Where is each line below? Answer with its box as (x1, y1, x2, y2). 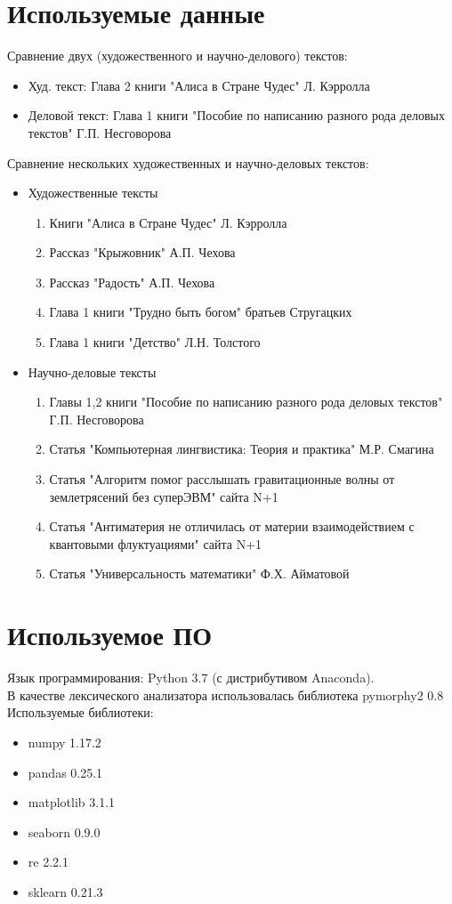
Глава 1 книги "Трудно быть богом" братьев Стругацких (49, 303, 352, 321)
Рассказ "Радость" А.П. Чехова (49, 272, 215, 291)
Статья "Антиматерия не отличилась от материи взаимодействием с (49, 517, 415, 536)
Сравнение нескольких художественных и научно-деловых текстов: (7, 153, 369, 172)
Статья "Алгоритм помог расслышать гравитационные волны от (49, 470, 395, 488)
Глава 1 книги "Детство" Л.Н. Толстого (49, 333, 261, 351)
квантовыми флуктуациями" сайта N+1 (49, 534, 262, 553)
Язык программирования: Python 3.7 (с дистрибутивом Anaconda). (7, 668, 375, 687)
